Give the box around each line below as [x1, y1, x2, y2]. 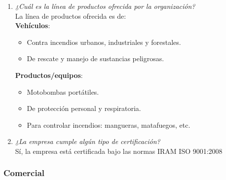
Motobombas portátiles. [27, 86, 99, 97]
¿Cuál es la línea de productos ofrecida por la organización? [15, 1, 195, 11]
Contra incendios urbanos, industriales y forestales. [27, 36, 181, 47]
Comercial [3, 167, 44, 179]
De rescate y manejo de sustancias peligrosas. [27, 53, 164, 64]
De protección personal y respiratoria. [27, 103, 141, 113]
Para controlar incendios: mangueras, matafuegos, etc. [27, 119, 190, 130]
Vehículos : [15, 20, 50, 31]
